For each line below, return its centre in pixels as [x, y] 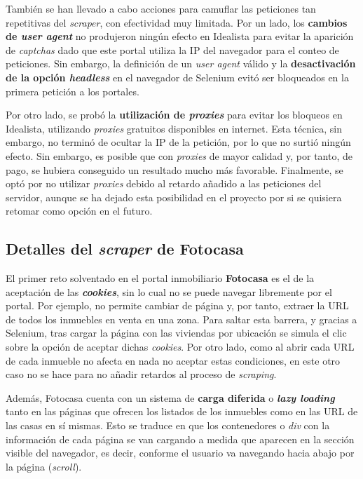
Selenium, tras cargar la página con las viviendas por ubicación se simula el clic [176, 333]
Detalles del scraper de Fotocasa [125, 249]
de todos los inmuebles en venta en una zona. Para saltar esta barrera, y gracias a [181, 319]
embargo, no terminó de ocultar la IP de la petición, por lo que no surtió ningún [178, 142]
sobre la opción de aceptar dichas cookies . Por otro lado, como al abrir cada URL [180, 347]
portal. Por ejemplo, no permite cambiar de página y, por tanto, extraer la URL [177, 305]
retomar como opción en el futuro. [79, 211]
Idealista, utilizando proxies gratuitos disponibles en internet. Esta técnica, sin [174, 128]
